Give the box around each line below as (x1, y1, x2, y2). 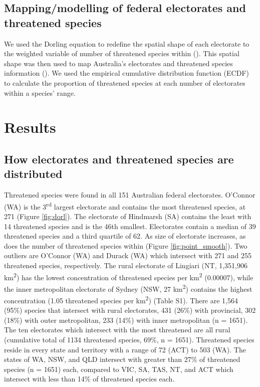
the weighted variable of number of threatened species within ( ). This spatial (4, 48, 239, 59)
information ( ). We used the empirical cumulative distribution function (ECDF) (4, 68, 249, 78)
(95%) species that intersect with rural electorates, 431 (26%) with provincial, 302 (4, 305, 256, 315)
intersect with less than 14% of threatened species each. (4, 373, 175, 384)
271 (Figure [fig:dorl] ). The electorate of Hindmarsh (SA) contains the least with (4, 211, 251, 221)
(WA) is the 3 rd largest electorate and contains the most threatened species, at (4, 200, 246, 212)
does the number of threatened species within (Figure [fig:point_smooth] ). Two (4, 240, 247, 251)
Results (4, 117, 56, 137)
